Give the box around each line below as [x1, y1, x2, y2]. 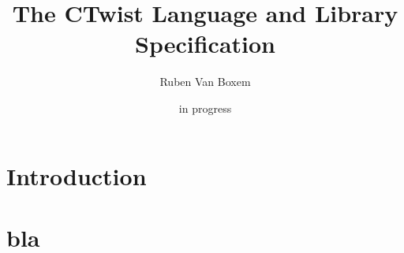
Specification [135, 28, 275, 60]
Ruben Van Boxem [159, 73, 251, 90]
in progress [178, 99, 232, 116]
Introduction [6, 159, 147, 192]
